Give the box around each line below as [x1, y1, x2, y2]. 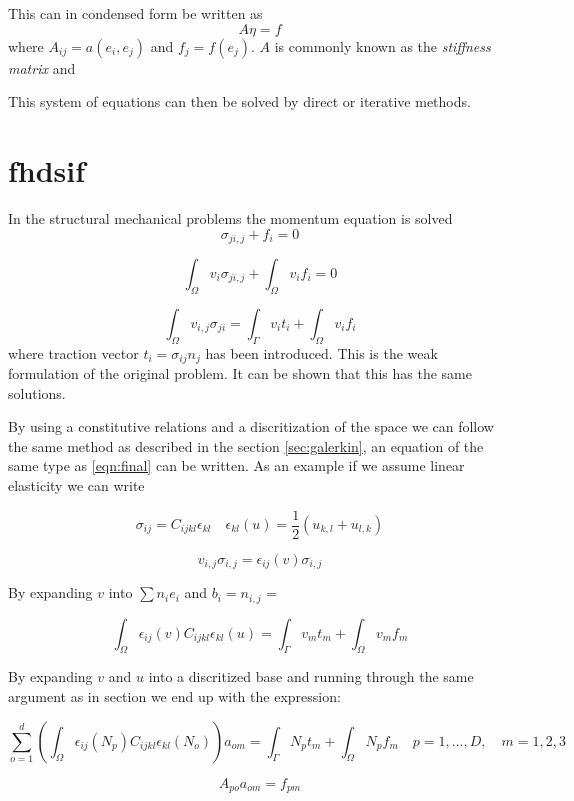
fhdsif [8, 149, 86, 190]
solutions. [8, 382, 66, 403]
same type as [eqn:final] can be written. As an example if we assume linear [8, 455, 465, 476]
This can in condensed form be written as [8, 3, 263, 23]
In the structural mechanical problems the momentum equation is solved [8, 207, 453, 228]
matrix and [8, 57, 76, 78]
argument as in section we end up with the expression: [8, 685, 341, 706]
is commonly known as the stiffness [274, 35, 491, 56]
